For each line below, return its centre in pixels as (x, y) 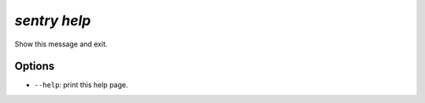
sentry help (53, 20)
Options (35, 66)
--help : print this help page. (81, 85)
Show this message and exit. (61, 44)
